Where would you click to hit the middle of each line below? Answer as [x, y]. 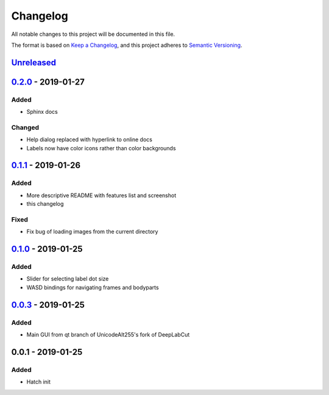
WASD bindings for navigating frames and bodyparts [93, 287]
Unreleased [34, 62]
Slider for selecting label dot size [68, 279]
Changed [25, 127]
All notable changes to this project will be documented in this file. [93, 34]
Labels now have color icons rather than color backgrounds [101, 148]
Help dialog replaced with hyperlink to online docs [89, 139]
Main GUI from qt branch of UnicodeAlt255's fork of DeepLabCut [108, 335]
